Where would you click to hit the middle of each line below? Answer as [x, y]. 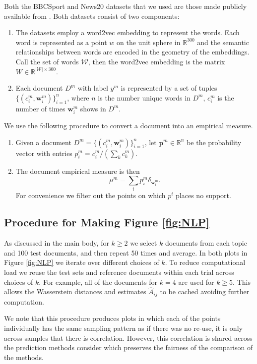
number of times [40, 108]
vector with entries [44, 153]
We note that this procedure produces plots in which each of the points [112, 318]
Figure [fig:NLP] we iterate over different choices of [82, 262]
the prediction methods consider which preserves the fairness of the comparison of [128, 347]
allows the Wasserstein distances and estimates [75, 291]
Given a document [43, 142]
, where [78, 97]
